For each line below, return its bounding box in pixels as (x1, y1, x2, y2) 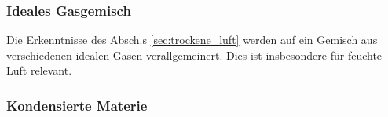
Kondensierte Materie (6, 95, 148, 115)
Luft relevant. (6, 62, 72, 79)
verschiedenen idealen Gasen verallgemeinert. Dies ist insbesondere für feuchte (6, 46, 383, 63)
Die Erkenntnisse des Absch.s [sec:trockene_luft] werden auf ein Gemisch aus (6, 31, 378, 48)
